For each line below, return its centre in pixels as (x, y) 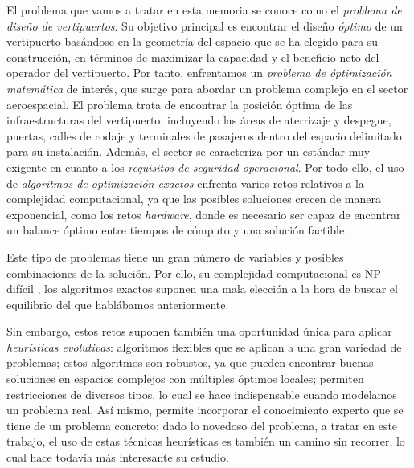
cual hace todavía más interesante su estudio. (118, 457)
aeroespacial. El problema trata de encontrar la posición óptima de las (180, 104)
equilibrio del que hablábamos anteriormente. (118, 304)
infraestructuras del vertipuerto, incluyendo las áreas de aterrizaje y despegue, (199, 120)
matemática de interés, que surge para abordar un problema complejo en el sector (207, 88)
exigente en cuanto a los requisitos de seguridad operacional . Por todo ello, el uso (205, 167)
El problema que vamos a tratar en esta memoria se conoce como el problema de (204, 10)
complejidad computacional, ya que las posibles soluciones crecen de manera (194, 199)
